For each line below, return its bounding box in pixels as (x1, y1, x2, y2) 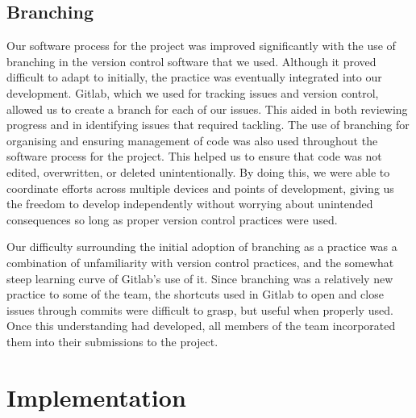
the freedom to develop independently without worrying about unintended (6, 195, 373, 212)
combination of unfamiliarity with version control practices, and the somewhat (6, 253, 394, 270)
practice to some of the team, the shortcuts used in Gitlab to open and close (6, 286, 384, 303)
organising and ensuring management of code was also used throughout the (6, 132, 378, 148)
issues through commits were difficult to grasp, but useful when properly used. (6, 301, 393, 318)
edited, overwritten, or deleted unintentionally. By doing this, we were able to (6, 163, 390, 180)
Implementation (6, 380, 186, 413)
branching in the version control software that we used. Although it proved (6, 52, 376, 69)
